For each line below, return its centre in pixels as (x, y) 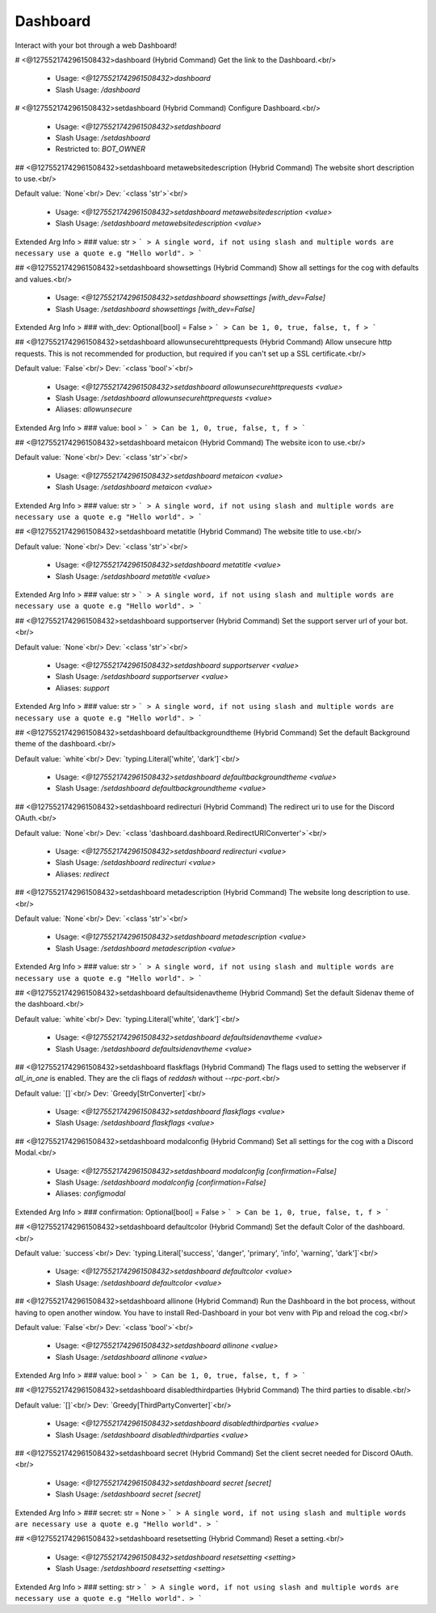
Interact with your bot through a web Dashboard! (96, 45)
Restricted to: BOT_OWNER (100, 149)
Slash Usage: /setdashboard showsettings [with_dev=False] (155, 309)
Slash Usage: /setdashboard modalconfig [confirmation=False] (161, 1182)
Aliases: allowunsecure (94, 409)
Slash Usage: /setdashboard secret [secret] (128, 1494)
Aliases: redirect (82, 874)
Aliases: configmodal (90, 1193)
